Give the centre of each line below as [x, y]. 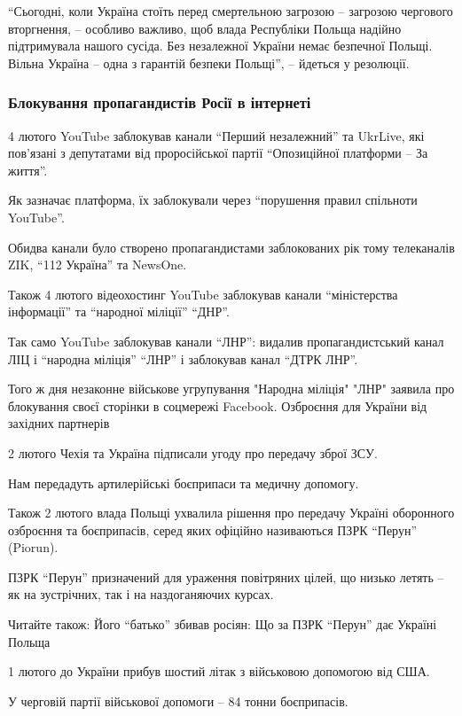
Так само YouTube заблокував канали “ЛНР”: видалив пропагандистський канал [226, 341]
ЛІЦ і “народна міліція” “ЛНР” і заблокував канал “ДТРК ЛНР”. [183, 358]
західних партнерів [59, 423]
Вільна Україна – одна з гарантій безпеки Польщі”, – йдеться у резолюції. [209, 62]
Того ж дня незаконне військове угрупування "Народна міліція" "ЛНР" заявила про [231, 389]
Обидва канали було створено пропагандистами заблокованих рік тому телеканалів [231, 247]
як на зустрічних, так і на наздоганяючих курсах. [141, 594]
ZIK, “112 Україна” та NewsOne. [98, 265]
